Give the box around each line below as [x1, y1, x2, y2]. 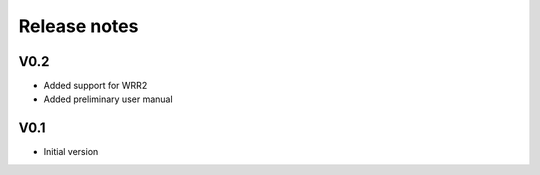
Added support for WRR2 [43, 80, 148, 92]
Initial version [43, 146, 99, 158]
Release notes [18, 15, 139, 37]
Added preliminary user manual [43, 93, 174, 105]
